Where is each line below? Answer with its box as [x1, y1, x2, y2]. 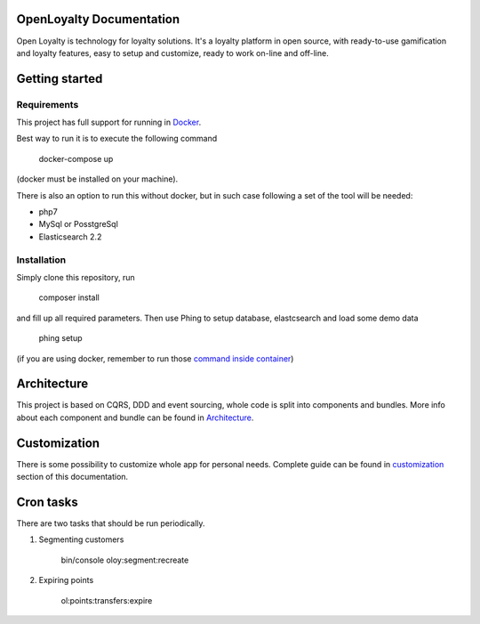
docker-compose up [38, 153, 114, 164]
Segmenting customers [38, 534, 124, 545]
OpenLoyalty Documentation [16, 12, 180, 27]
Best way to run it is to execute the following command [16, 134, 218, 144]
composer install [38, 292, 100, 303]
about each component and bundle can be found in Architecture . [16, 412, 254, 423]
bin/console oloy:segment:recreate [60, 555, 189, 565]
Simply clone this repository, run [16, 271, 135, 282]
